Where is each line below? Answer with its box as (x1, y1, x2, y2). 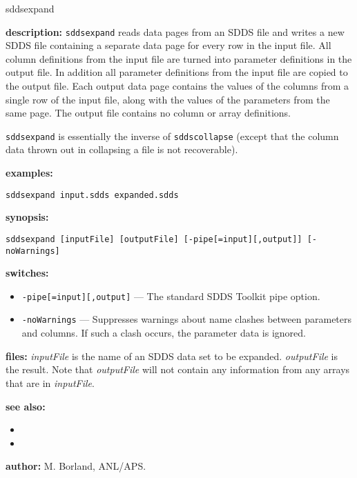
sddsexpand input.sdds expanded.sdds (6, 190, 179, 200)
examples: (6, 166, 53, 180)
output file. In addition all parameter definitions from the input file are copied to (6, 65, 348, 79)
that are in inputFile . (6, 375, 95, 390)
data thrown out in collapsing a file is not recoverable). (6, 142, 238, 157)
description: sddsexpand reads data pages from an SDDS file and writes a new (6, 24, 345, 39)
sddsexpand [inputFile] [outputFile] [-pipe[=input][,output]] (6, 234, 302, 244)
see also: (6, 399, 46, 413)
